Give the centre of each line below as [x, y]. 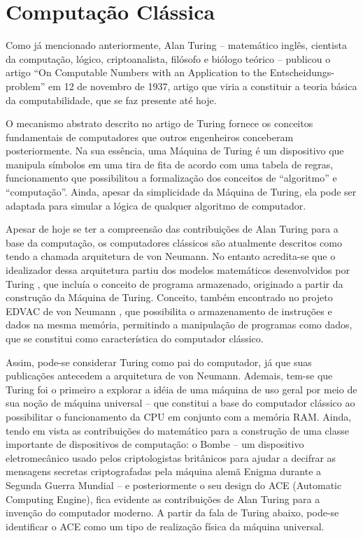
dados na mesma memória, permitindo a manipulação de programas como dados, [179, 325]
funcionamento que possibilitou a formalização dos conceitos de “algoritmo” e [171, 178]
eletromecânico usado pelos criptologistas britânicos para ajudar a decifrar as [171, 457]
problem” [26, 86]
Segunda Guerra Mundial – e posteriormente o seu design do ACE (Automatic [174, 485]
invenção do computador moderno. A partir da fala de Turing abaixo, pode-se [172, 512]
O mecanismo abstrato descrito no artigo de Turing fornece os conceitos [159, 123]
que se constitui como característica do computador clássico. [135, 338]
